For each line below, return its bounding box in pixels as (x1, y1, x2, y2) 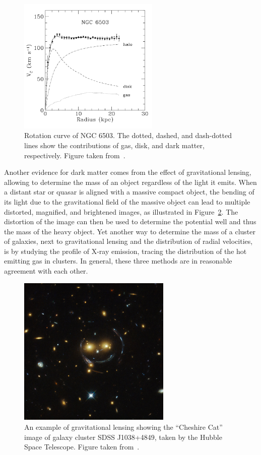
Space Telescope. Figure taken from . (24, 441, 140, 452)
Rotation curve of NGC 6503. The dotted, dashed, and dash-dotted (24, 130, 232, 141)
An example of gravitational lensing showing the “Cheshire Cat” (24, 422, 223, 432)
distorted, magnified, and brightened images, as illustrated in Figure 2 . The (4, 206, 238, 217)
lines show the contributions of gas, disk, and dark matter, (24, 140, 205, 150)
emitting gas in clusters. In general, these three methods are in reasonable (4, 255, 232, 266)
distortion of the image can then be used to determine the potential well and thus (4, 216, 256, 227)
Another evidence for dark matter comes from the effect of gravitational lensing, (4, 167, 251, 177)
